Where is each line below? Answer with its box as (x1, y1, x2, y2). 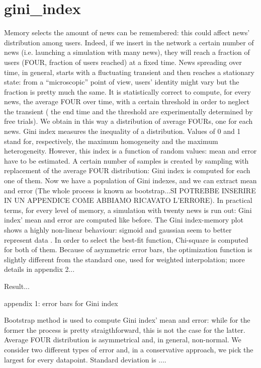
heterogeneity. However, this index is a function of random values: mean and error (4, 145, 257, 156)
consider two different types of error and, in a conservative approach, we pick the (4, 344, 253, 354)
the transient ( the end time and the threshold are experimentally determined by (4, 106, 253, 116)
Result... (4, 280, 30, 291)
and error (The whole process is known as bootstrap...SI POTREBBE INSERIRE (4, 185, 256, 195)
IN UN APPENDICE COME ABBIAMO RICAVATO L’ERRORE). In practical (4, 195, 252, 205)
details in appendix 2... (4, 264, 75, 274)
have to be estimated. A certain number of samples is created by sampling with (4, 155, 249, 166)
